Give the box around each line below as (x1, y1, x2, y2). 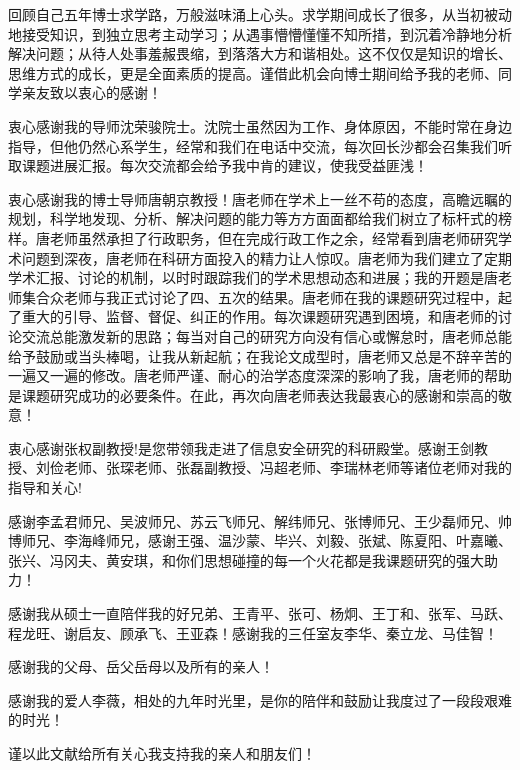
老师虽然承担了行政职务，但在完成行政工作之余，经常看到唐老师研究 (49, 227, 498, 248)
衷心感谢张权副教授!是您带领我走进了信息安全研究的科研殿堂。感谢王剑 (8, 437, 474, 458)
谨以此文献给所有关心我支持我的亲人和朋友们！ (8, 743, 316, 763)
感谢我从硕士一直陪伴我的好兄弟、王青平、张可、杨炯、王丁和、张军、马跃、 (8, 603, 512, 624)
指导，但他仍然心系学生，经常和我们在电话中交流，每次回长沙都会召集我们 (8, 135, 498, 156)
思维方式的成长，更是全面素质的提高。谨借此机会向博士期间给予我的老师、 (8, 62, 498, 83)
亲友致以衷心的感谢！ (21, 82, 162, 103)
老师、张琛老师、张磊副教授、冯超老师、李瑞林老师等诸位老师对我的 (63, 457, 512, 478)
